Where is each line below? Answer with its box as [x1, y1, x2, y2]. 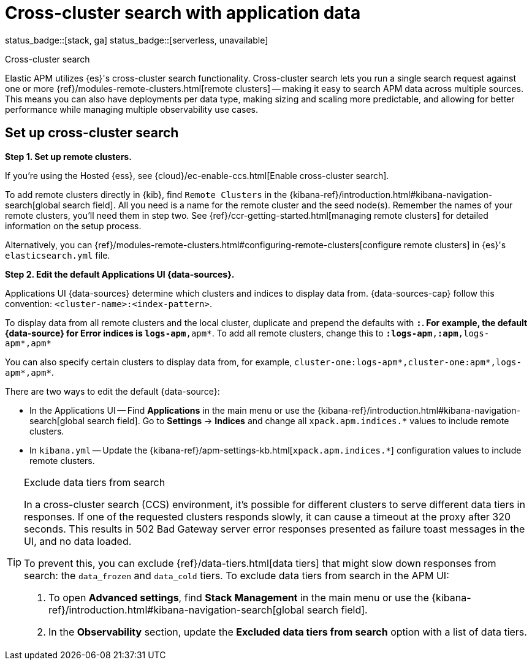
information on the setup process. [5, 220, 142, 231]
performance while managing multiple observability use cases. [5, 104, 258, 115]
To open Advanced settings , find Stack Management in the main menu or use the [48, 591, 429, 604]
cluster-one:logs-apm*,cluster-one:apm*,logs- [294, 357, 522, 367]
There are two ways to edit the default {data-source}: [5, 386, 220, 397]
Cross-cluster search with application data [5, 2, 361, 23]
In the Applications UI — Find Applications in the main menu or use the [29, 405, 315, 416]
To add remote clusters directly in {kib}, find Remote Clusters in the [5, 189, 287, 200]
